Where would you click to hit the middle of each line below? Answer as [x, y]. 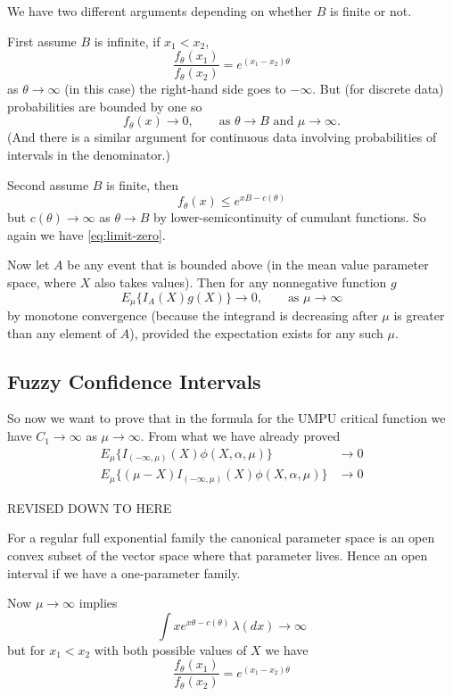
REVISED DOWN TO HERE [90, 507]
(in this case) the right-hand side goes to [175, 89]
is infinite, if [127, 41]
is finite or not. [371, 11]
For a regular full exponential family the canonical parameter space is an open [221, 538]
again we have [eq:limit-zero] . [86, 234]
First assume [42, 41]
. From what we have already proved [240, 436]
